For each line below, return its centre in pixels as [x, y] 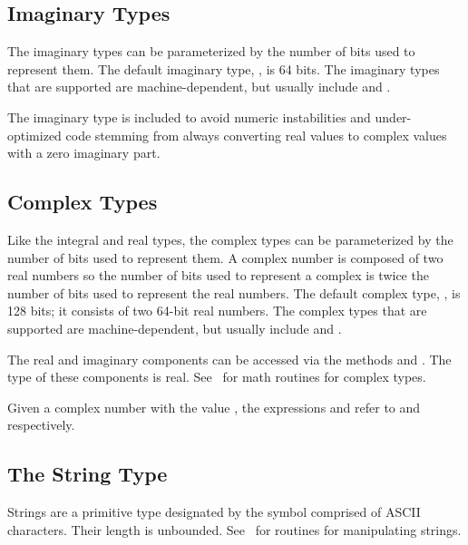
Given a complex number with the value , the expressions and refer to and [214, 407]
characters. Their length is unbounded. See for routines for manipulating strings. [234, 529]
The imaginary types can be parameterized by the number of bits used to [211, 51]
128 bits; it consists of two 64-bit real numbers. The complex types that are [217, 311]
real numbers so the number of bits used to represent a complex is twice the [218, 275]
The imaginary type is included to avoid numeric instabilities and [189, 117]
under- [393, 117]
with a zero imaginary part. [84, 153]
